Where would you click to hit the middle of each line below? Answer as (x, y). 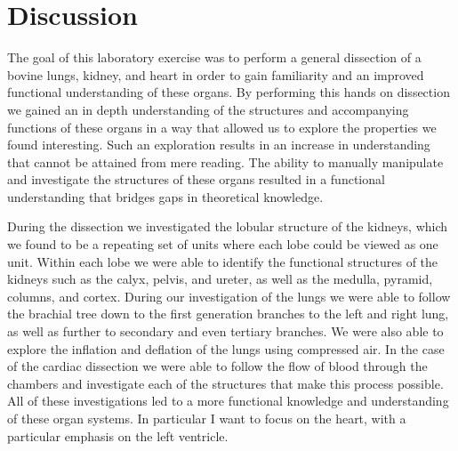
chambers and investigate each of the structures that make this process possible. (225, 383)
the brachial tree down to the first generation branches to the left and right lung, (228, 314)
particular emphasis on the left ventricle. (118, 435)
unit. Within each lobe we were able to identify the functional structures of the (223, 261)
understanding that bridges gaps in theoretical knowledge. (165, 196)
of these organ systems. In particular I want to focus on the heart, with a (207, 418)
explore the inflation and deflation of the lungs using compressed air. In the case (226, 348)
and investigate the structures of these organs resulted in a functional (196, 179)
